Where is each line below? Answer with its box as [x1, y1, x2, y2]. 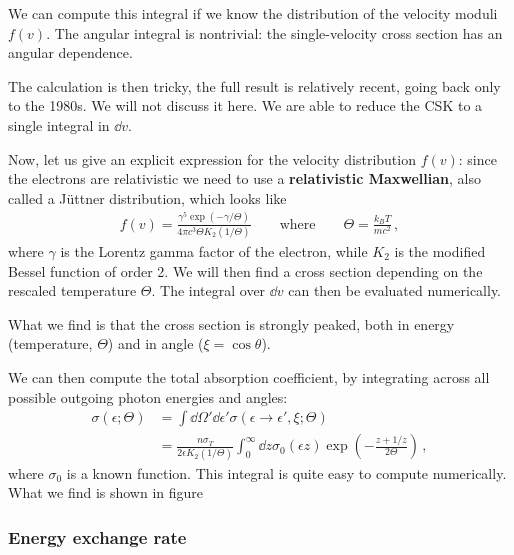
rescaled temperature [8, 280, 137, 301]
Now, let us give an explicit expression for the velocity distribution [8, 148, 416, 169]
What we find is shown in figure [8, 482, 204, 503]
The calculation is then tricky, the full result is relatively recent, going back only [8, 75, 501, 96]
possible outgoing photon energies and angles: [8, 386, 288, 407]
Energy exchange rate [8, 524, 187, 549]
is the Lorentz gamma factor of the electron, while [60, 241, 368, 261]
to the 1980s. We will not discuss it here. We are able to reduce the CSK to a [8, 95, 483, 116]
